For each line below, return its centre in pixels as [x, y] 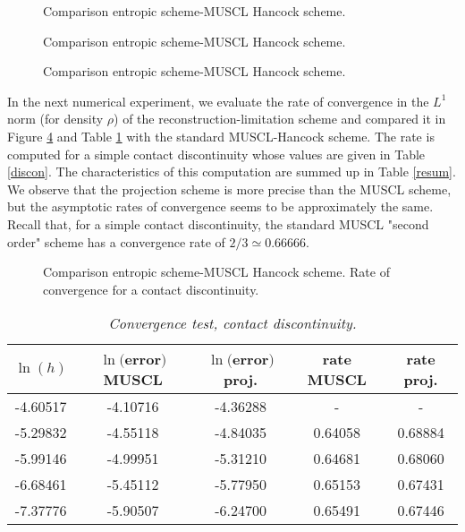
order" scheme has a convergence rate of [116, 241]
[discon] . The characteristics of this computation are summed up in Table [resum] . [232, 172]
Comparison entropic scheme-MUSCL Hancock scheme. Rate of [216, 272]
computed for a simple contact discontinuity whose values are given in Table [216, 154]
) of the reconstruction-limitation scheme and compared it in [280, 119]
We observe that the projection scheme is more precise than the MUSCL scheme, [229, 189]
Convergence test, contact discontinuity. [232, 323]
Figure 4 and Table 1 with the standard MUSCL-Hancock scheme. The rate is [221, 136]
